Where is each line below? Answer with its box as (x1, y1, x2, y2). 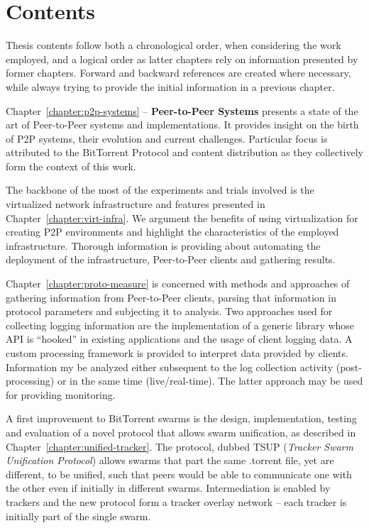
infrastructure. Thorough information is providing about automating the (6, 238, 321, 253)
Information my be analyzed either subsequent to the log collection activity (6, 359, 334, 374)
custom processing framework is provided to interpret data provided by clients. (6, 346, 348, 360)
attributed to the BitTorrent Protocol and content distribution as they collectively (6, 145, 363, 160)
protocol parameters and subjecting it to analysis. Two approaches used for (6, 304, 333, 319)
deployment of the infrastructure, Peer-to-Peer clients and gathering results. (6, 252, 336, 267)
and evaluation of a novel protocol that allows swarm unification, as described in (6, 424, 356, 439)
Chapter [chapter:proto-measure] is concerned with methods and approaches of (6, 276, 350, 291)
